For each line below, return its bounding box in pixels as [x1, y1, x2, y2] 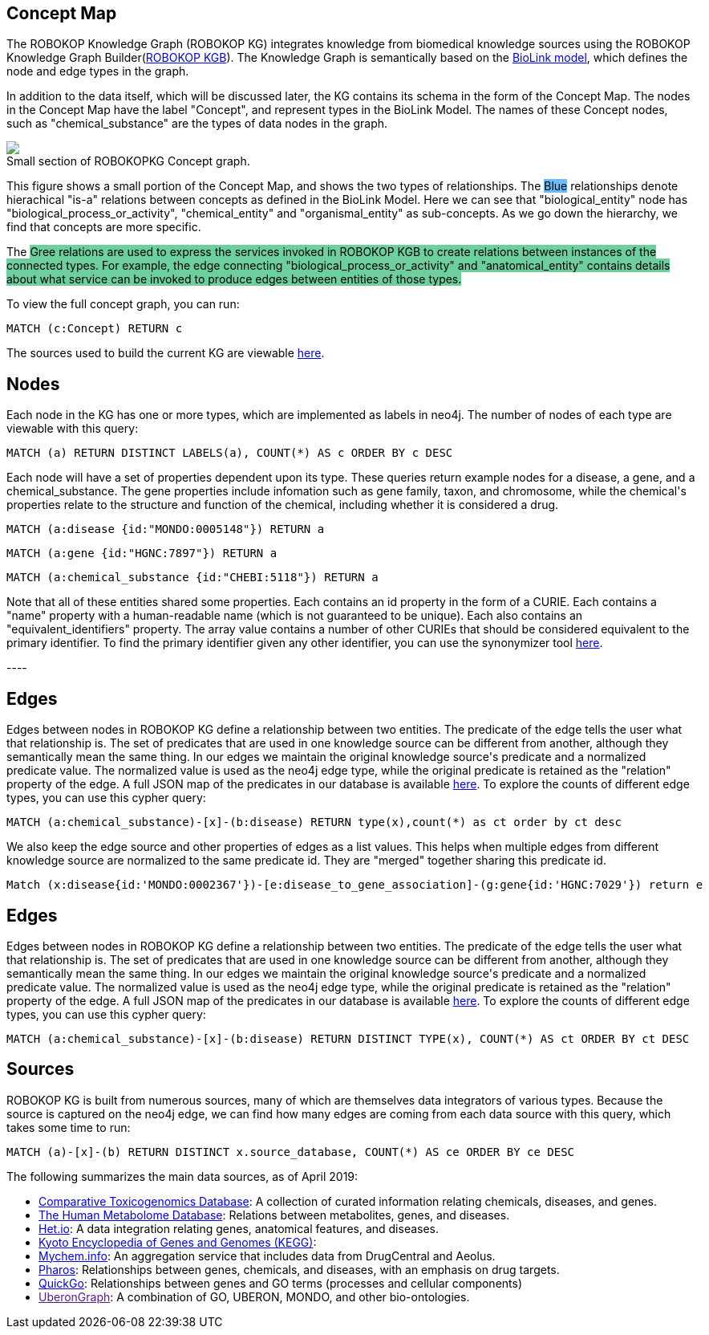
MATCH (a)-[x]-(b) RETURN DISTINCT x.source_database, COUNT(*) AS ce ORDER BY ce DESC [6, 1145, 575, 1158]
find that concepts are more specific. [6, 220, 201, 234]
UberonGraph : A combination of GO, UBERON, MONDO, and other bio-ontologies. [38, 1289, 470, 1304]
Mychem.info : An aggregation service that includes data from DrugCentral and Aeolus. [38, 1248, 496, 1263]
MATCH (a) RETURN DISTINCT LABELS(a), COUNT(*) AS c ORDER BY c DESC [6, 446, 453, 460]
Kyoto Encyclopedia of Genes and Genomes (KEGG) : [38, 1235, 317, 1249]
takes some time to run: [6, 1120, 131, 1134]
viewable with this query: [6, 421, 139, 436]
